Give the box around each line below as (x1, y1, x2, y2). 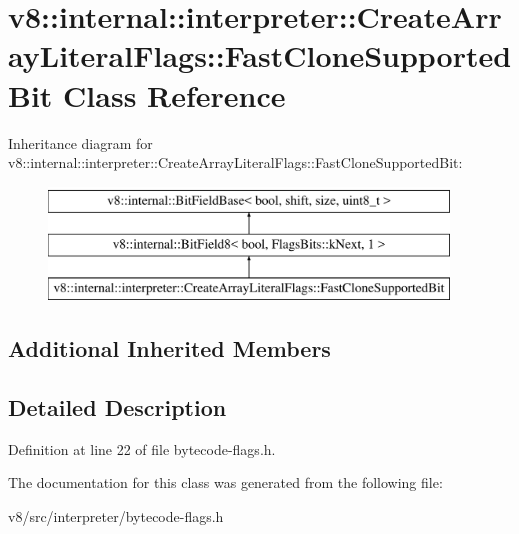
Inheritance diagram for (8, 132, 153, 153)
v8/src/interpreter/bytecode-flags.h (8, 505, 224, 526)
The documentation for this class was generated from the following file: (8, 472, 443, 493)
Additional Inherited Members (8, 333, 331, 364)
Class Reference (63, 74, 286, 115)
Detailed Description (8, 391, 227, 422)
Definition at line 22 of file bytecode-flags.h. (8, 438, 276, 459)
